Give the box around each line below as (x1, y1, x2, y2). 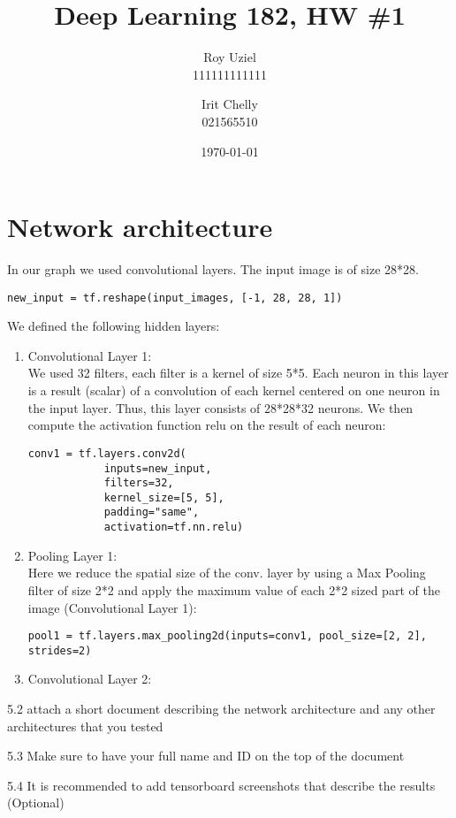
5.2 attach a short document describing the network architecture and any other (7, 700, 436, 718)
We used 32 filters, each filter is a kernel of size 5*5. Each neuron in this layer (27, 363, 449, 382)
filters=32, (103, 477, 174, 490)
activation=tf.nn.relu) (103, 521, 244, 534)
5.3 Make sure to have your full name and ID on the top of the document (7, 746, 405, 765)
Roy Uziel (203, 48, 256, 66)
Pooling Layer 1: (27, 546, 118, 564)
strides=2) (27, 644, 92, 657)
